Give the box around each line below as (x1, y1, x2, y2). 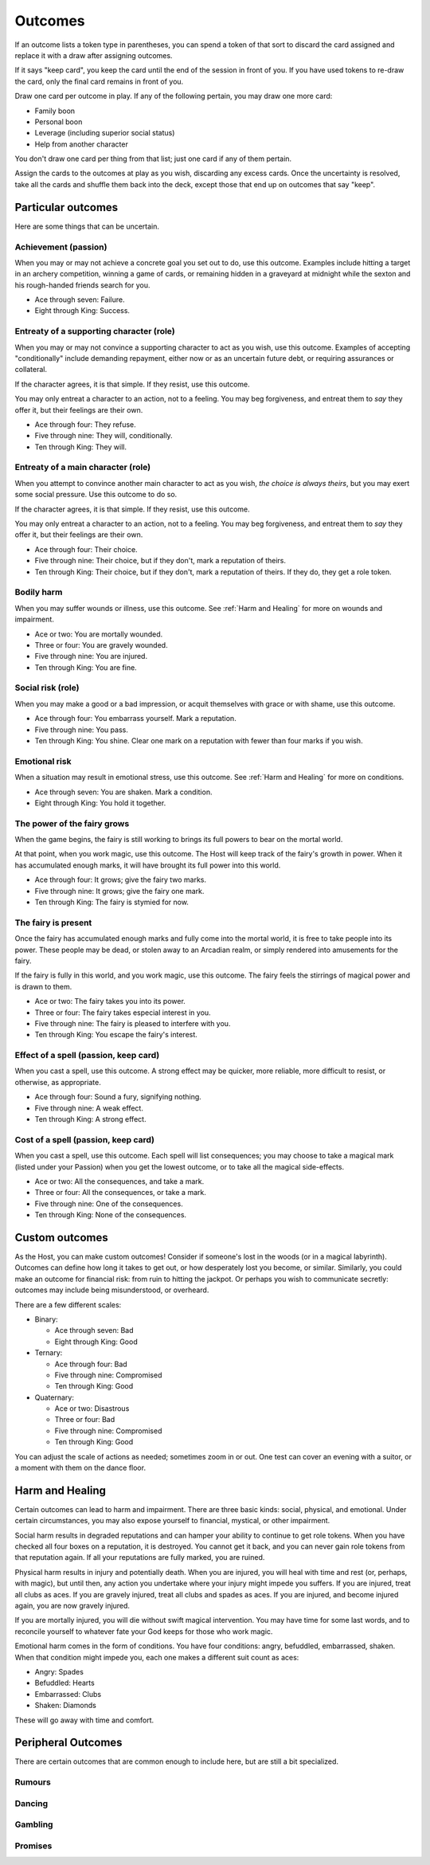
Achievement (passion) (14, 241, 107, 253)
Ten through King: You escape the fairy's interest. (34, 1030, 198, 1040)
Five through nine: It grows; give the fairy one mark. (34, 886, 205, 895)
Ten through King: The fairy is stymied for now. (34, 897, 189, 907)
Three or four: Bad (54, 1415, 115, 1424)
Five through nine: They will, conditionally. (34, 431, 173, 441)
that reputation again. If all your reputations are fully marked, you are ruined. (14, 1553, 265, 1562)
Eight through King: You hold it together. (34, 797, 166, 808)
